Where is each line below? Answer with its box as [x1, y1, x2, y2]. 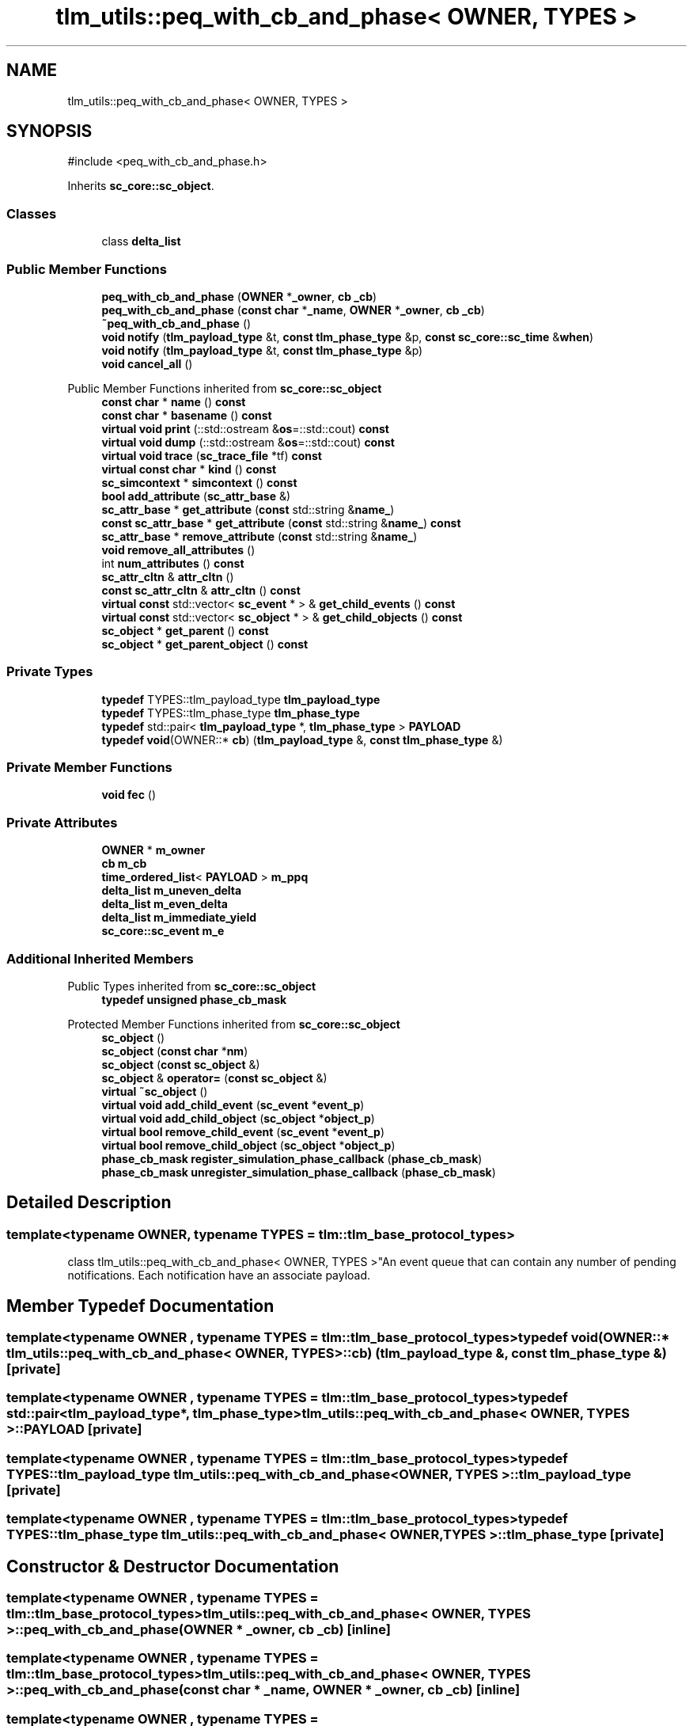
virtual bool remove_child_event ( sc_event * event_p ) [101, 1124, 385, 1139]
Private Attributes [6, 814, 118, 831]
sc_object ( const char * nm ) [101, 1044, 248, 1058]
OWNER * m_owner [101, 843, 206, 857]
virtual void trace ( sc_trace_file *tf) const [101, 448, 322, 462]
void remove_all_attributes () [101, 542, 256, 557]
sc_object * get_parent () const [101, 623, 269, 637]
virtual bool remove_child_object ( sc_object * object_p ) [101, 1138, 396, 1152]
